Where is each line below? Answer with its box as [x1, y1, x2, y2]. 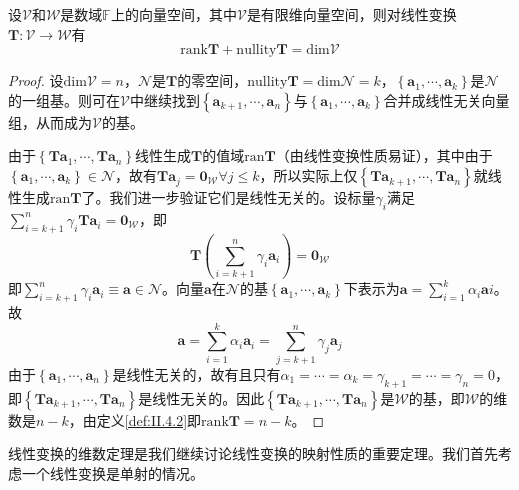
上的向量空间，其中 [110, 4, 237, 24]
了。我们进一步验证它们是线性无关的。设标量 [81, 186, 376, 207]
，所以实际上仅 [259, 164, 358, 185]
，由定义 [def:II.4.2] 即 [68, 409, 202, 430]
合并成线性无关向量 [383, 89, 510, 110]
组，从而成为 [8, 111, 92, 132]
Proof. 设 [8, 70, 64, 91]
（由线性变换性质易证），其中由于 [275, 145, 493, 166]
